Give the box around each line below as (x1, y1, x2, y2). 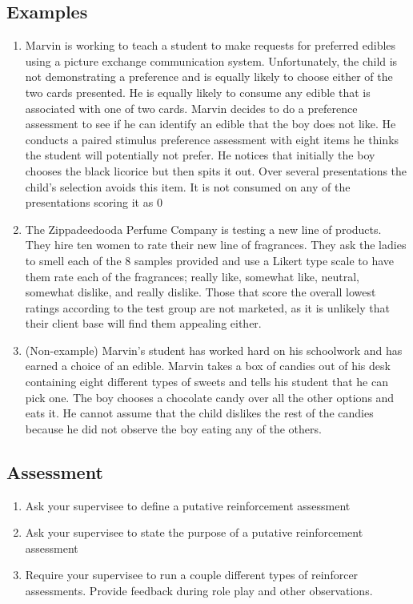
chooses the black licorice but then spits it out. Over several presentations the (25, 162, 407, 179)
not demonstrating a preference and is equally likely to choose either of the (25, 68, 393, 85)
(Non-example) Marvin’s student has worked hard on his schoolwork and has (25, 341, 403, 358)
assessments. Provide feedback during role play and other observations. (25, 582, 373, 599)
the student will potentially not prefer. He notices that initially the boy (25, 147, 375, 163)
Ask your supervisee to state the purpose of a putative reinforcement (25, 524, 363, 541)
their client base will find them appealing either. (25, 315, 262, 332)
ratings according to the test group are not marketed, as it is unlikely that (25, 299, 390, 316)
